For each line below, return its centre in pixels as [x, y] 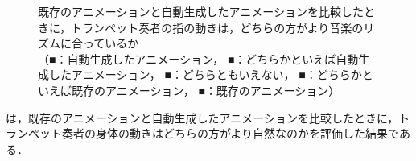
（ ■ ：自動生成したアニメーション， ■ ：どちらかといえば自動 [198, 58]
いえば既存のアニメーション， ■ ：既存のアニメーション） [189, 90]
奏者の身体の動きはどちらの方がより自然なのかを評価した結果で [230, 133]
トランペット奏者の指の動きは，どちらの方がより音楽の [217, 27]
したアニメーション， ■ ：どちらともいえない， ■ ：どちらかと [211, 74]
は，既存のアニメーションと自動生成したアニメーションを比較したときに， [202, 117]
